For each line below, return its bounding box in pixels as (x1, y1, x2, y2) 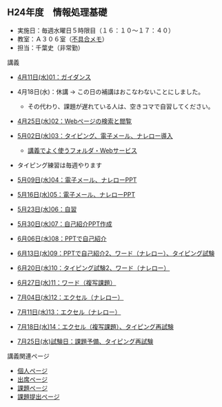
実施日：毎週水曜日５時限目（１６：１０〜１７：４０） (17, 26, 174, 35)
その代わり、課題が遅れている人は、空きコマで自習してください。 (27, 102, 214, 111)
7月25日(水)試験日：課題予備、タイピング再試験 (17, 337, 154, 346)
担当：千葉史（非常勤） (17, 44, 84, 52)
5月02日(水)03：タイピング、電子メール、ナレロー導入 (17, 131, 174, 140)
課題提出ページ (17, 392, 60, 401)
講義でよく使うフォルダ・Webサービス (27, 146, 138, 154)
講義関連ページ (7, 352, 50, 360)
